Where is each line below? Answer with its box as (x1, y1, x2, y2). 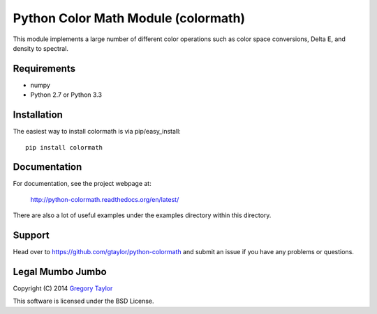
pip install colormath (25, 143, 103, 151)
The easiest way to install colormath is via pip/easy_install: (13, 127, 181, 136)
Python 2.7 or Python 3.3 (30, 91, 103, 99)
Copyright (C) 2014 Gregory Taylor (13, 284, 113, 292)
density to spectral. (13, 44, 69, 52)
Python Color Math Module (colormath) (13, 10, 246, 26)
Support (13, 230, 50, 242)
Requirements (13, 63, 76, 74)
